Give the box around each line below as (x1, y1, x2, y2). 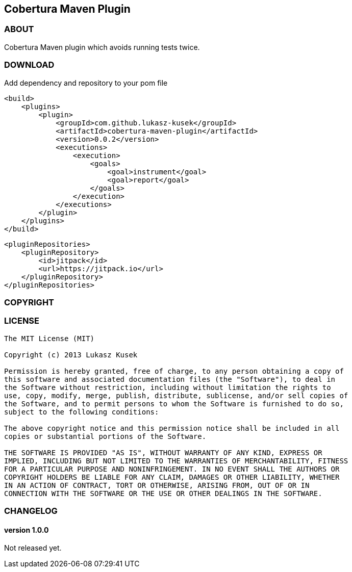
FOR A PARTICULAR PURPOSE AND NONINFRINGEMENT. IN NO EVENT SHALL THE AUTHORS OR (4, 464, 340, 473)
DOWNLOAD (4, 60, 55, 70)
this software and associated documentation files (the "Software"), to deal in (4, 375, 336, 383)
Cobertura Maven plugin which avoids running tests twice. (4, 42, 200, 51)
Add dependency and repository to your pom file (4, 78, 168, 87)
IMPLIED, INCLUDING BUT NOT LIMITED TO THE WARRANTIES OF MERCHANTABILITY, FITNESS (4, 456, 348, 465)
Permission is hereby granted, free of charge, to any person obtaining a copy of (4, 367, 344, 375)
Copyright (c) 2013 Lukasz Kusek (4, 350, 138, 359)
